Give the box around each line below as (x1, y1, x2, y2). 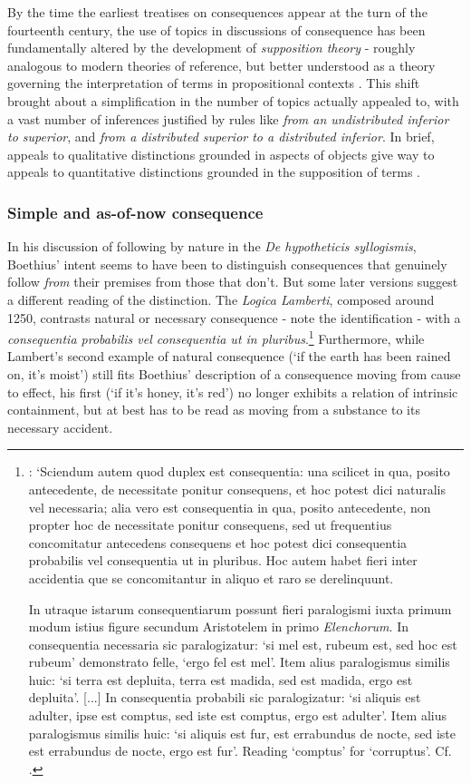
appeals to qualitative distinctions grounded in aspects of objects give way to (7, 144, 435, 163)
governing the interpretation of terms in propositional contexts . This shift (7, 73, 420, 93)
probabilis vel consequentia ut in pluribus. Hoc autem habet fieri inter (28, 551, 418, 570)
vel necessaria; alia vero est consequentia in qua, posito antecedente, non (28, 497, 431, 516)
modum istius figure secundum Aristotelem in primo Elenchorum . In (28, 617, 409, 636)
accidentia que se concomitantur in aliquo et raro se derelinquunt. (28, 568, 394, 587)
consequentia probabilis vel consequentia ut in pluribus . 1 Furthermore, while (7, 327, 425, 347)
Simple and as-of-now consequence (7, 201, 264, 223)
